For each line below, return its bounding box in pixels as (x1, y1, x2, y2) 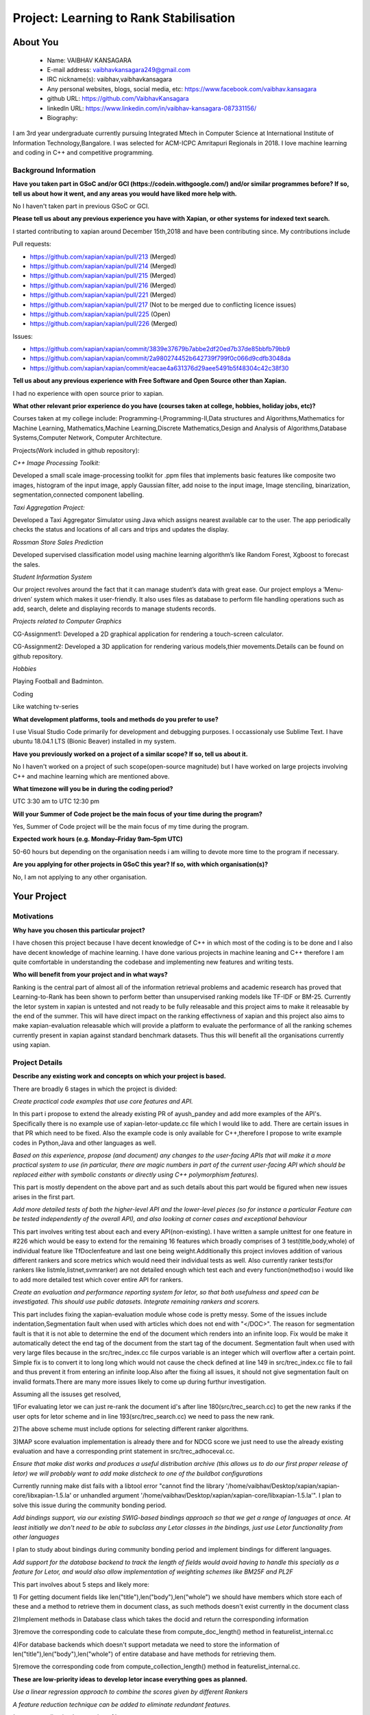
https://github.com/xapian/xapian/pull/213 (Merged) (29, 252, 177, 261)
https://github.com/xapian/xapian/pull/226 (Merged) (29, 320, 177, 328)
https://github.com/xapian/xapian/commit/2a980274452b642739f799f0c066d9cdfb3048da (29, 354, 291, 363)
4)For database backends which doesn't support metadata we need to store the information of (12, 1640, 280, 1648)
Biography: (47, 113, 78, 121)
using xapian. (12, 1041, 51, 1049)
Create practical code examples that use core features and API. (12, 1098, 193, 1106)
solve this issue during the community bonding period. (12, 1501, 167, 1509)
